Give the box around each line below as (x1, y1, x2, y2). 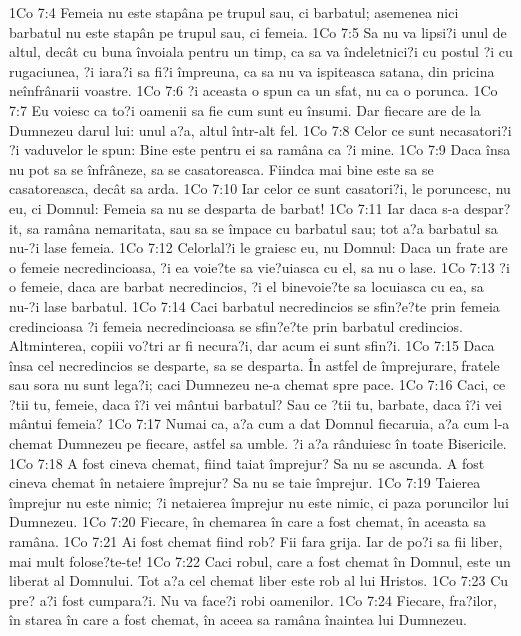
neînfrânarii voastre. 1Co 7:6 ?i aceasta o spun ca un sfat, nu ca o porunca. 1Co (9, 80, 498, 101)
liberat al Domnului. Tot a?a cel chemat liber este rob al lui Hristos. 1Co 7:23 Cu (9, 570, 509, 591)
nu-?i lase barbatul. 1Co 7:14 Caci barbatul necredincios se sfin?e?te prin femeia (9, 295, 500, 316)
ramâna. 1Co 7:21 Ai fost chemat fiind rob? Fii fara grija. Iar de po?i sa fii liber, (9, 531, 503, 552)
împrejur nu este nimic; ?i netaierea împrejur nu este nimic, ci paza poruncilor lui (9, 491, 509, 512)
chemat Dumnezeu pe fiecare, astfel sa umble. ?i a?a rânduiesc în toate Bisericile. (9, 433, 507, 454)
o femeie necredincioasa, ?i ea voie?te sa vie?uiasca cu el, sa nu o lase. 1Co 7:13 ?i (9, 256, 510, 277)
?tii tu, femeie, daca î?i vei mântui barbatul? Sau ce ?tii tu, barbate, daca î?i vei (9, 393, 502, 414)
